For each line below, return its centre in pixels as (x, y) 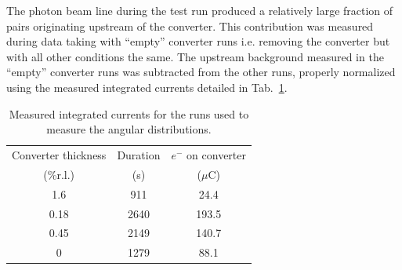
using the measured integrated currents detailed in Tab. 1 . (147, 87)
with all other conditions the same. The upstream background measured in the (195, 56)
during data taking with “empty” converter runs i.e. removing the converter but (198, 41)
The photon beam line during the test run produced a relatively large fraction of (200, 10)
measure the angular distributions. (129, 129)
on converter (216, 155)
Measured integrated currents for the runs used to (129, 113)
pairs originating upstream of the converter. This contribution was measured (190, 26)
